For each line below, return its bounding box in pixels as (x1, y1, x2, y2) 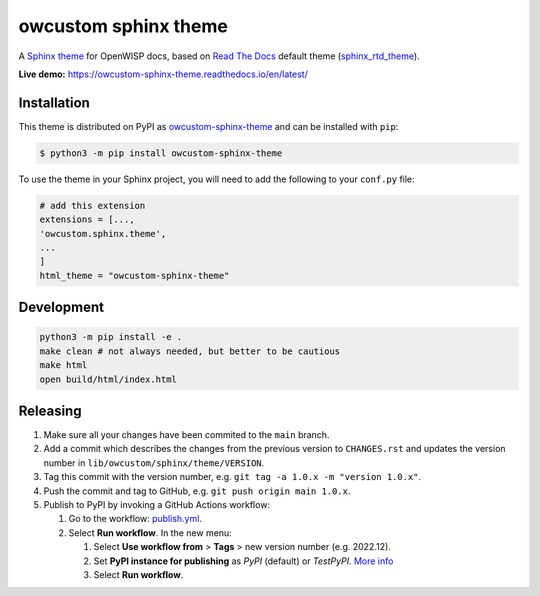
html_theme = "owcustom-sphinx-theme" (39, 270, 230, 281)
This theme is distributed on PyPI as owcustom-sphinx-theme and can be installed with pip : (18, 120, 399, 132)
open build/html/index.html (39, 373, 177, 385)
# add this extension (39, 200, 146, 211)
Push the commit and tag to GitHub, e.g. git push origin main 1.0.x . (43, 485, 351, 497)
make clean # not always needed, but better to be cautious (39, 345, 341, 357)
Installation (18, 94, 90, 111)
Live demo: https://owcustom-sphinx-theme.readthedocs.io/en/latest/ (18, 68, 309, 80)
